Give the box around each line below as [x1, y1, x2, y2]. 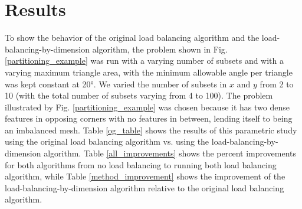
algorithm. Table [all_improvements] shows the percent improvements [44, 147, 297, 159]
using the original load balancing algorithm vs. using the [5, 135, 209, 148]
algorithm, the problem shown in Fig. [92, 43, 228, 55]
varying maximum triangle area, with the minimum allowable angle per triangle [5, 66, 293, 78]
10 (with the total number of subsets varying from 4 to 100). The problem [5, 89, 273, 102]
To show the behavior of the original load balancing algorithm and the [5, 31, 260, 44]
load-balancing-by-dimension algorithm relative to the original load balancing [5, 181, 284, 194]
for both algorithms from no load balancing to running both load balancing [5, 158, 277, 171]
